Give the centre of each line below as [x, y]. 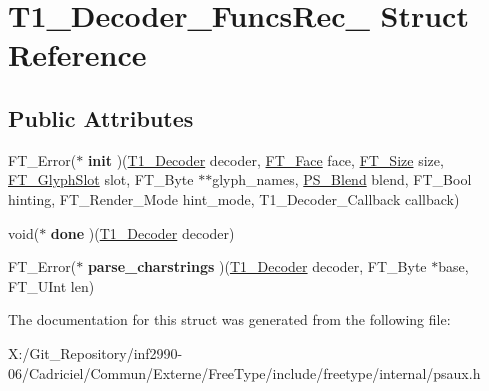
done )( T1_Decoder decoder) [142, 232]
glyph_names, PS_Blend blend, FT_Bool [342, 179]
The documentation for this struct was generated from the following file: [229, 319]
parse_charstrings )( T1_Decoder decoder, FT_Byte [257, 266]
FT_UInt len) [51, 285]
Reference [77, 54]
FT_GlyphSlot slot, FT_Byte [101, 179]
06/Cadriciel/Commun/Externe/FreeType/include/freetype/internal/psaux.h [244, 372]
